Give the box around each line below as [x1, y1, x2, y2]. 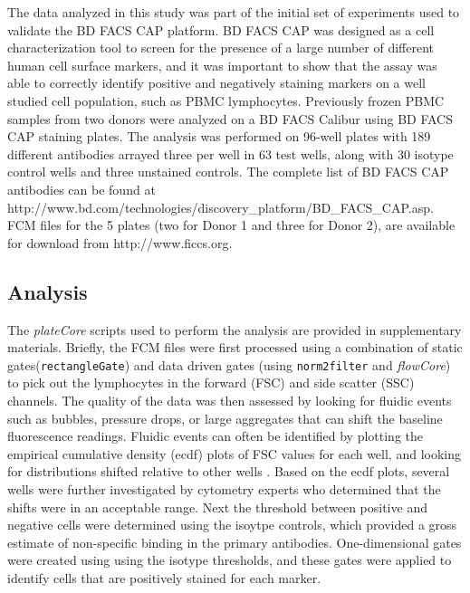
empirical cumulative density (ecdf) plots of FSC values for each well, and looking [7, 444, 462, 463]
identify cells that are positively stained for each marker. [7, 568, 321, 587]
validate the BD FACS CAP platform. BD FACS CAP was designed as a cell [7, 20, 435, 39]
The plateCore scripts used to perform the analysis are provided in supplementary [7, 320, 462, 339]
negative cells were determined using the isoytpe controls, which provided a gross [7, 515, 457, 534]
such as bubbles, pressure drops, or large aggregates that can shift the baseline [7, 408, 443, 427]
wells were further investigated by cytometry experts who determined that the [7, 479, 441, 498]
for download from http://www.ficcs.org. [7, 233, 233, 252]
